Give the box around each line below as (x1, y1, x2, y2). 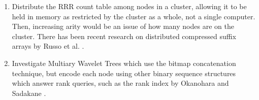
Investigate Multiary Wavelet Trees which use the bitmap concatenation (12, 57, 236, 68)
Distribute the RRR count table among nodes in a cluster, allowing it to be (12, 1, 247, 11)
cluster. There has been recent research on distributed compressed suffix (12, 30, 236, 41)
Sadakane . (12, 87, 46, 98)
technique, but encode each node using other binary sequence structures (12, 68, 236, 78)
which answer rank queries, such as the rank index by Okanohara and (12, 78, 229, 88)
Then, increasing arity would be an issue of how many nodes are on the (12, 21, 234, 31)
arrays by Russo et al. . (12, 41, 84, 51)
